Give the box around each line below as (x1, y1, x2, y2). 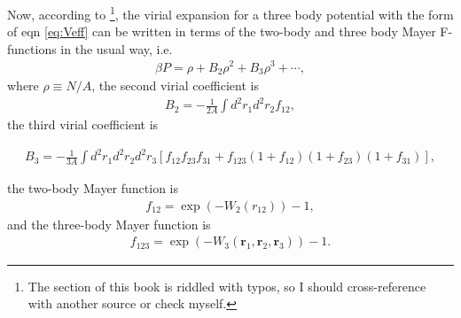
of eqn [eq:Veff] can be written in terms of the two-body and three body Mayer (7, 22, 436, 41)
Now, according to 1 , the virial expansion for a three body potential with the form (7, 3, 454, 23)
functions (7, 39, 57, 58)
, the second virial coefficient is (91, 76, 259, 94)
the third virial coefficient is (7, 115, 159, 134)
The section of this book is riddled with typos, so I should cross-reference (27, 276, 426, 295)
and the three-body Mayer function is (7, 214, 211, 233)
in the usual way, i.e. (60, 39, 173, 58)
